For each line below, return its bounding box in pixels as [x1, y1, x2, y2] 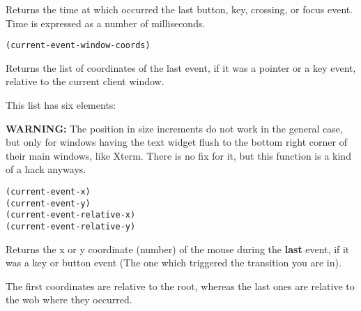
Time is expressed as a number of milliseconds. [6, 15, 206, 30]
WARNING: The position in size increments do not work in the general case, [6, 121, 343, 135]
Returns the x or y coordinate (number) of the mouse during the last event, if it [6, 241, 350, 256]
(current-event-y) [6, 198, 91, 208]
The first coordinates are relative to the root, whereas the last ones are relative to [6, 278, 355, 293]
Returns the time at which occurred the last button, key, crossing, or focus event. [6, 2, 353, 16]
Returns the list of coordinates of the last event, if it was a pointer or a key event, [6, 60, 356, 75]
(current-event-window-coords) [6, 40, 151, 51]
